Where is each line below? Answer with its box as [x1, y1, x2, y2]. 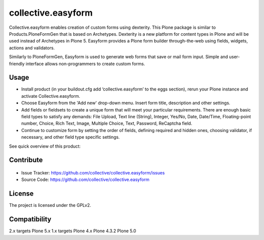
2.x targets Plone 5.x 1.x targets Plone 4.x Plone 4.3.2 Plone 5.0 [9, 228, 136, 234]
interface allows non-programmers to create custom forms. [25, 61, 145, 66]
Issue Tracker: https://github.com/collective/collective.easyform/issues [21, 170, 165, 175]
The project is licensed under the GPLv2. [9, 202, 91, 208]
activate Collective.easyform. [21, 93, 80, 99]
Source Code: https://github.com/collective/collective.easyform [21, 176, 150, 183]
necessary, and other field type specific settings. [21, 134, 120, 140]
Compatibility [9, 215, 51, 223]
